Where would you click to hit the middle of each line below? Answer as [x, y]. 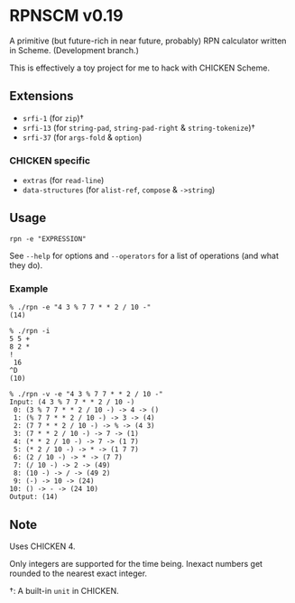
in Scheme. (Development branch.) [74, 50]
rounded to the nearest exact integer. [78, 573]
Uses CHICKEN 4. [42, 546]
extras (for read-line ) [63, 181]
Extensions [41, 96]
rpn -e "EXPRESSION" [48, 239]
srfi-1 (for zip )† [53, 117]
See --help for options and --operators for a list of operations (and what [144, 255]
